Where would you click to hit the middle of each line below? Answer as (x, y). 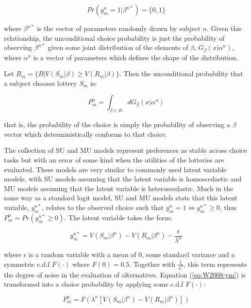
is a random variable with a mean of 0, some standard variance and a (132, 254)
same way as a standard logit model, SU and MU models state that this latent (121, 198)
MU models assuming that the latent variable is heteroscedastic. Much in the (119, 188)
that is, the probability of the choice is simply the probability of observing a (117, 124)
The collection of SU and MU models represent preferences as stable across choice (125, 150)
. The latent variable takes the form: (118, 217)
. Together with (152, 264)
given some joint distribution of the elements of (118, 47)
